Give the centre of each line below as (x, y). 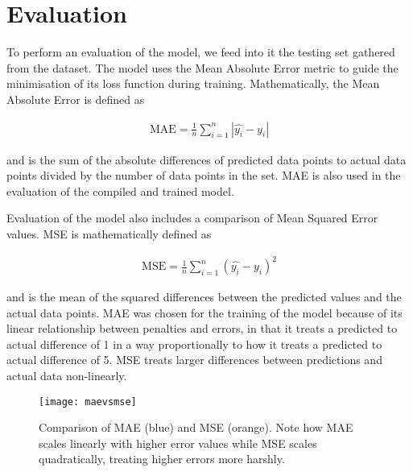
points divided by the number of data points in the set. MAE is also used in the (204, 175)
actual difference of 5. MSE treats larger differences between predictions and (194, 360)
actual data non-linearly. (67, 375)
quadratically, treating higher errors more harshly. (162, 459)
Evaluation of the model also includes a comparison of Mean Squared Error (192, 218)
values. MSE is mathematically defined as (109, 233)
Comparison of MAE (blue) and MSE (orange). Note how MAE (196, 427)
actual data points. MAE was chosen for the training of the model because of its (204, 312)
